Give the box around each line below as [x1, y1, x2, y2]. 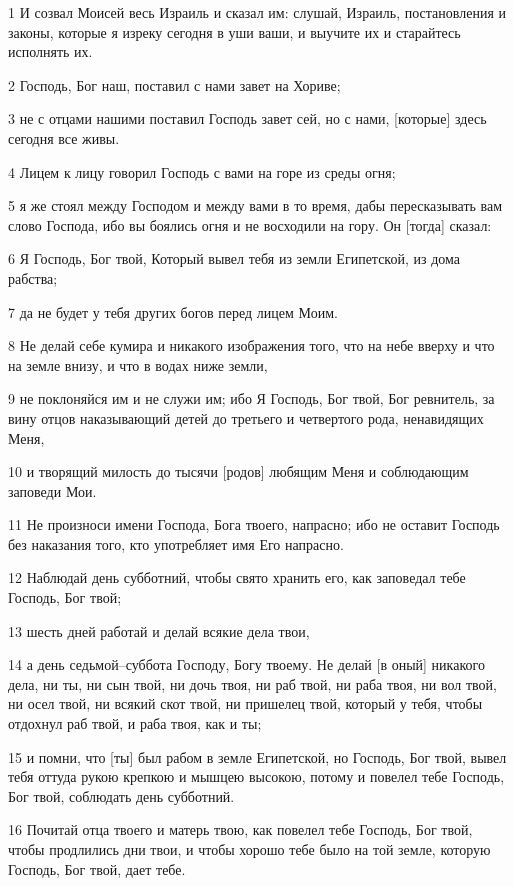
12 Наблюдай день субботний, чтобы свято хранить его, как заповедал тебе [8, 567, 466, 588]
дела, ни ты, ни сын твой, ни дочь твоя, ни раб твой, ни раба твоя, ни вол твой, [8, 673, 497, 694]
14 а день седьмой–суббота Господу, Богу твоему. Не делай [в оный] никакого [8, 654, 485, 675]
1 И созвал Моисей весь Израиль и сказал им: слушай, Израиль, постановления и [8, 2, 507, 22]
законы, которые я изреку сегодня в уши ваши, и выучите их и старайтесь [8, 21, 461, 42]
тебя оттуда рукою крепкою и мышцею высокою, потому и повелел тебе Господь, [8, 766, 505, 787]
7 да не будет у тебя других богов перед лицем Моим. [8, 301, 338, 322]
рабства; [8, 267, 58, 288]
